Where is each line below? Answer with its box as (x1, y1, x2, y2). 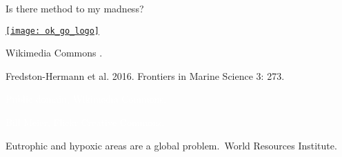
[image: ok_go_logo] (6, 25, 100, 36)
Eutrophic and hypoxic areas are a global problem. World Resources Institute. (6, 138, 337, 152)
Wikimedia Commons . (6, 45, 103, 60)
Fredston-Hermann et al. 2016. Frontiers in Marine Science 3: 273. (6, 68, 285, 83)
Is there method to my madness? (6, 1, 144, 15)
